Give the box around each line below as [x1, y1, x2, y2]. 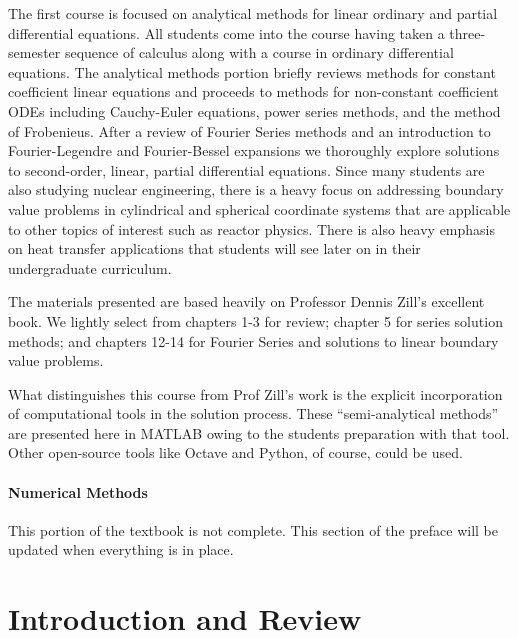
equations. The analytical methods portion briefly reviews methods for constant [8, 61, 496, 82]
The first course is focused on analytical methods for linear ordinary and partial [8, 3, 498, 23]
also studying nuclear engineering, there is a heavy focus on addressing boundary [8, 179, 504, 200]
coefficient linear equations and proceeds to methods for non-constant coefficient [8, 81, 499, 102]
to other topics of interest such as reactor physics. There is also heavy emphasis [8, 218, 496, 239]
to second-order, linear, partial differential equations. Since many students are [8, 159, 485, 180]
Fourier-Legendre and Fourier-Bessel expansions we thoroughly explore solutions [8, 140, 500, 161]
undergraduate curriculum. [8, 257, 172, 278]
